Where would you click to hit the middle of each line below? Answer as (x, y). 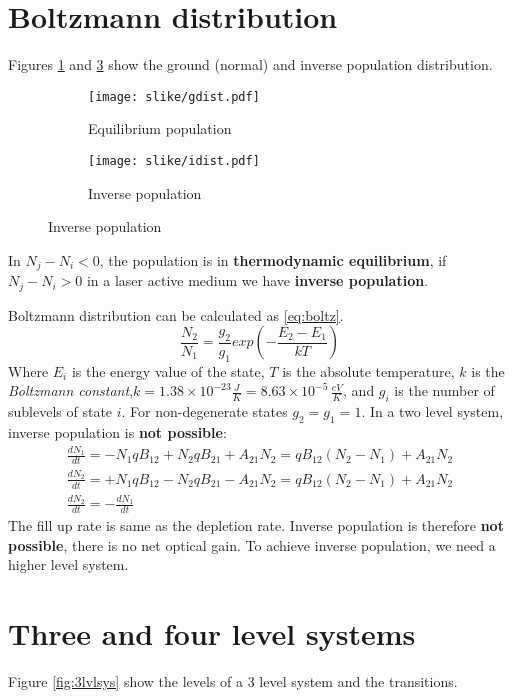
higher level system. (68, 564)
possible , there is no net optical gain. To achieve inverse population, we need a (252, 544)
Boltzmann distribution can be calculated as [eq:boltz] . (176, 314)
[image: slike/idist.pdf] (174, 160)
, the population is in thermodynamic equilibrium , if (273, 259)
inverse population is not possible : (117, 431)
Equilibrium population (160, 128)
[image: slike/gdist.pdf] (174, 96)
